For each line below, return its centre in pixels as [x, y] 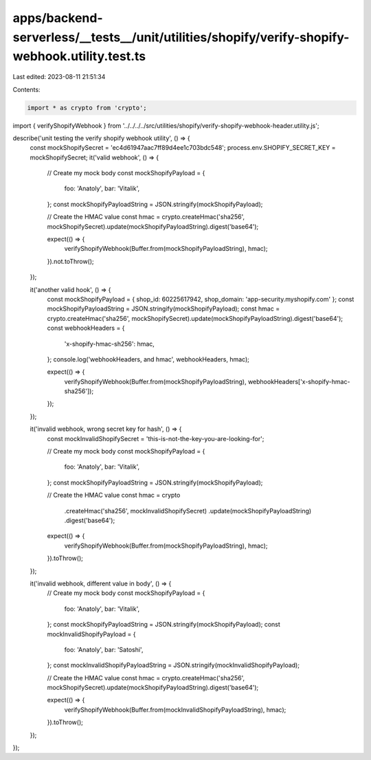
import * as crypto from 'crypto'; [87, 108]
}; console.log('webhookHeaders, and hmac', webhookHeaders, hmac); [148, 359]
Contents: [26, 89]
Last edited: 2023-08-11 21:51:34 [59, 77]
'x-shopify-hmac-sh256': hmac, [109, 344]
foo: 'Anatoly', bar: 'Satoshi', [104, 649]
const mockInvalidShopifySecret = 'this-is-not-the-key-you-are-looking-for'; [156, 438]
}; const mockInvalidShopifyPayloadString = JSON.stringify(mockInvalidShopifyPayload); [173, 665]
